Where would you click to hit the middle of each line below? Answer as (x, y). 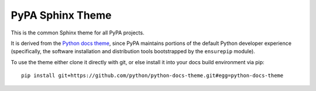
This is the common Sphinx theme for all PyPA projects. (78, 33)
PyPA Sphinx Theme (61, 15)
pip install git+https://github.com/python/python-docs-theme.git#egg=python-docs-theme (152, 76)
